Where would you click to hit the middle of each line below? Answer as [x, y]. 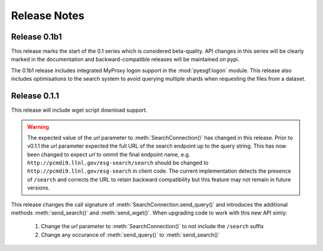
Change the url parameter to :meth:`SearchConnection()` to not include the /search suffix [153, 226]
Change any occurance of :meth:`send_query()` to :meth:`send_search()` [130, 235]
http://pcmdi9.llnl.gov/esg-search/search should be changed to [118, 163]
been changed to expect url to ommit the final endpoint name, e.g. [109, 154]
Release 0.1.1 [35, 96]
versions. [39, 188]
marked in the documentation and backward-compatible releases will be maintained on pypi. [125, 59]
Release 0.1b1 [36, 37]
